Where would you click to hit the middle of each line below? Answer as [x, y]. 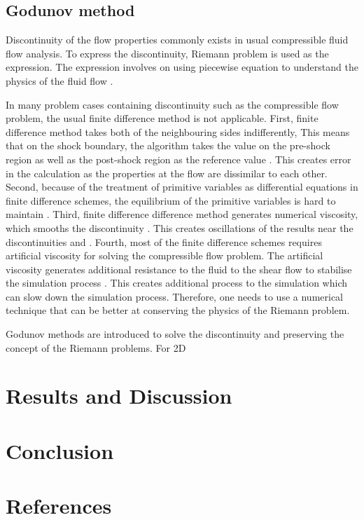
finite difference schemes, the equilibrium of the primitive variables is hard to [171, 200]
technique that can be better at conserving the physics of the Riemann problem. [178, 310]
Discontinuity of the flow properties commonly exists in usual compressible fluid [177, 40]
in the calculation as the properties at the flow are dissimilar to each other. [167, 173]
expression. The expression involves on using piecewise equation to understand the [182, 67]
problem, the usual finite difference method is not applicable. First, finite [162, 118]
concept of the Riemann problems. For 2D [96, 347]
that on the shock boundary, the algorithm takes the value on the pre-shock [168, 145]
